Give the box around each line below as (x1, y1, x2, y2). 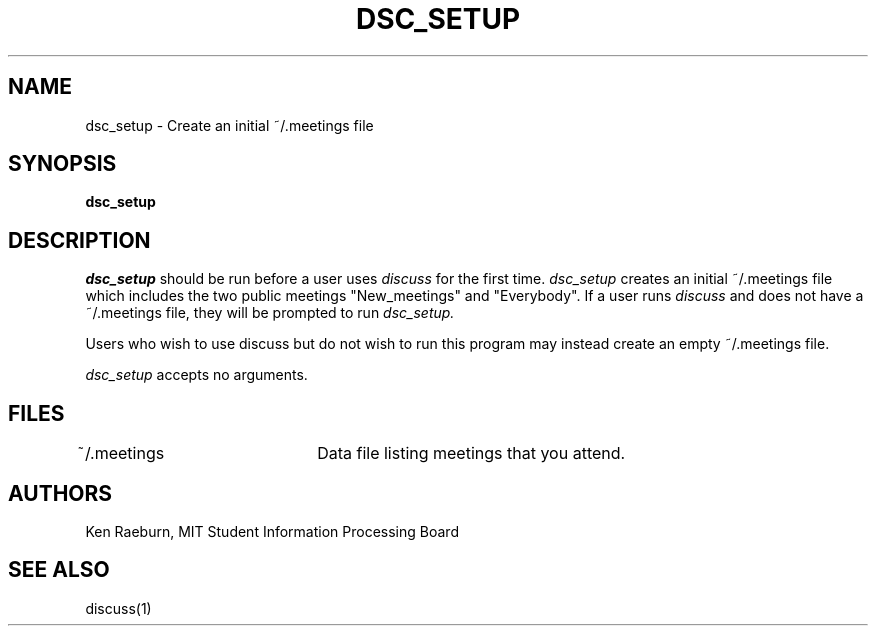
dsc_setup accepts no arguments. (85, 366, 308, 384)
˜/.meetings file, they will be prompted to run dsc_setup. (85, 304, 455, 322)
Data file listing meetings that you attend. (317, 443, 626, 464)
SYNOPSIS (8, 151, 117, 177)
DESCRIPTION (8, 227, 151, 253)
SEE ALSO (8, 557, 110, 583)
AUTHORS (8, 480, 113, 506)
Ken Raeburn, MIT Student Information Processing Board (85, 522, 459, 540)
